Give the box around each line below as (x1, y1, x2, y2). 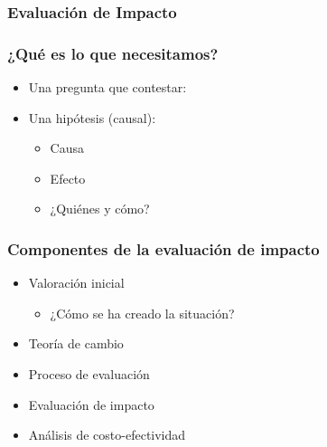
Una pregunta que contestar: (28, 78, 187, 97)
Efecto (50, 168, 86, 187)
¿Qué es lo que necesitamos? (7, 42, 219, 64)
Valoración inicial (28, 273, 125, 292)
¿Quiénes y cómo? (50, 199, 150, 218)
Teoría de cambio (28, 334, 124, 353)
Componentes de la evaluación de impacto (7, 237, 320, 260)
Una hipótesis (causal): (28, 108, 156, 127)
